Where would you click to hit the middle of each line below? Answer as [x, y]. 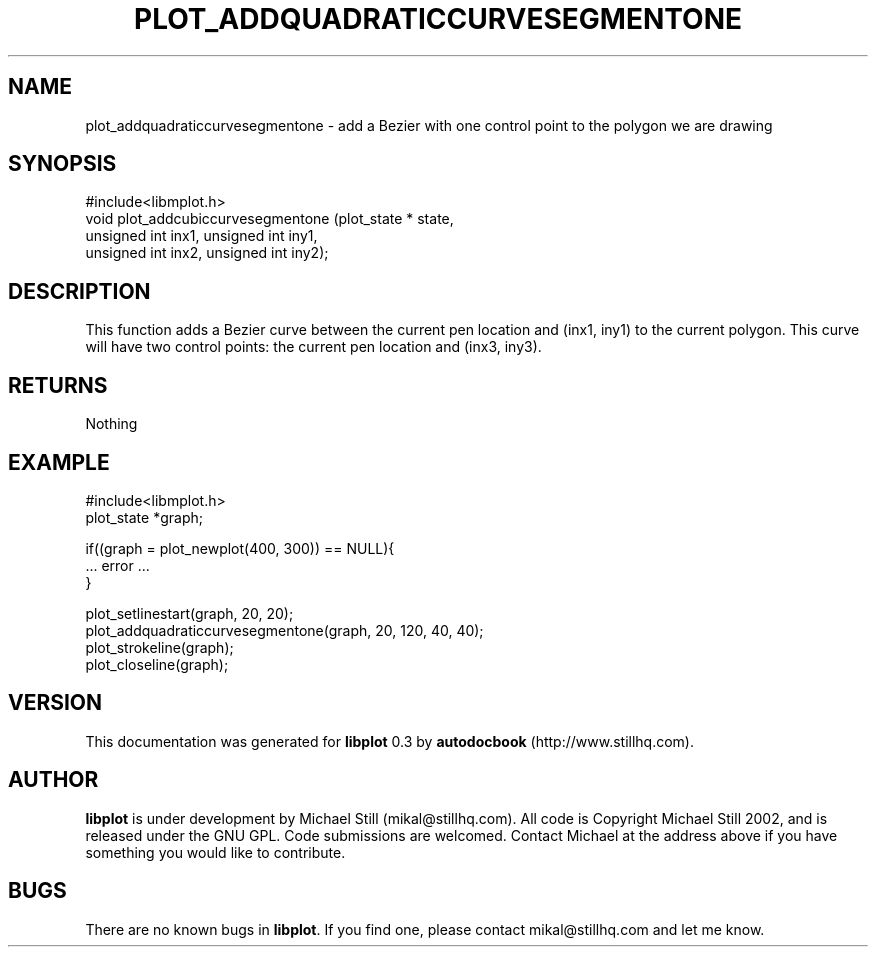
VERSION [55, 703]
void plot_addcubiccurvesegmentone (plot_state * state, [269, 219]
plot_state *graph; [144, 517]
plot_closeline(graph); [157, 664]
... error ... [117, 565]
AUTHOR [53, 780]
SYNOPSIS [62, 164]
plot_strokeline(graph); [159, 647]
